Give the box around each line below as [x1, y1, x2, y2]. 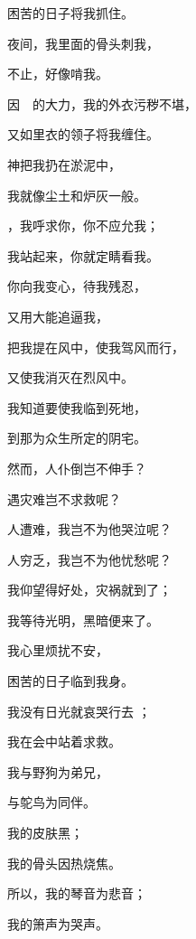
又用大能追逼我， [7, 306, 108, 325]
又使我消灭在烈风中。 [7, 368, 134, 387]
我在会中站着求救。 [7, 732, 121, 751]
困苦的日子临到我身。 [7, 671, 134, 690]
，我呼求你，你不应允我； [7, 216, 159, 235]
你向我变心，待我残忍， [7, 277, 146, 296]
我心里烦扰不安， [7, 641, 108, 660]
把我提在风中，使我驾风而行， [7, 337, 184, 356]
